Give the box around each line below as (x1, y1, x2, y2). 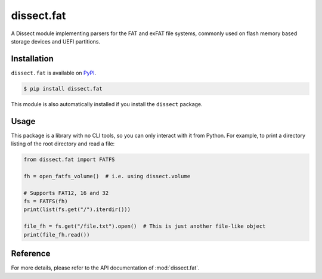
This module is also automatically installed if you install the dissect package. (11, 100, 203, 107)
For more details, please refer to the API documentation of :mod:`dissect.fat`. (11, 264, 200, 271)
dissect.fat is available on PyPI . (11, 69, 97, 76)
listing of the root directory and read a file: (11, 140, 115, 147)
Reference (11, 249, 51, 259)
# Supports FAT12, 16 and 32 (23, 190, 109, 196)
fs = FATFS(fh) (23, 198, 68, 205)
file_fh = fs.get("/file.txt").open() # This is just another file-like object (23, 223, 266, 230)
